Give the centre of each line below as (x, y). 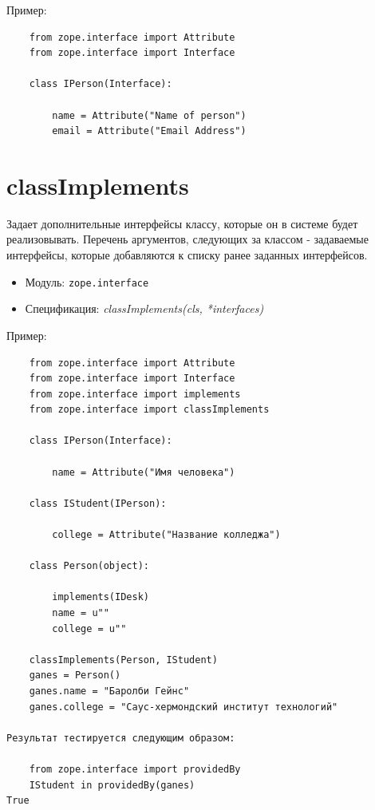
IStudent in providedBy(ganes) (112, 785)
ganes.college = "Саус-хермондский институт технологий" (184, 707)
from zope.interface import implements (135, 394)
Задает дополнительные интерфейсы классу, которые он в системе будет (182, 223)
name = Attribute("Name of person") (149, 115)
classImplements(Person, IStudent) (123, 660)
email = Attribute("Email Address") (149, 131)
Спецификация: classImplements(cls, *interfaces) (144, 308)
